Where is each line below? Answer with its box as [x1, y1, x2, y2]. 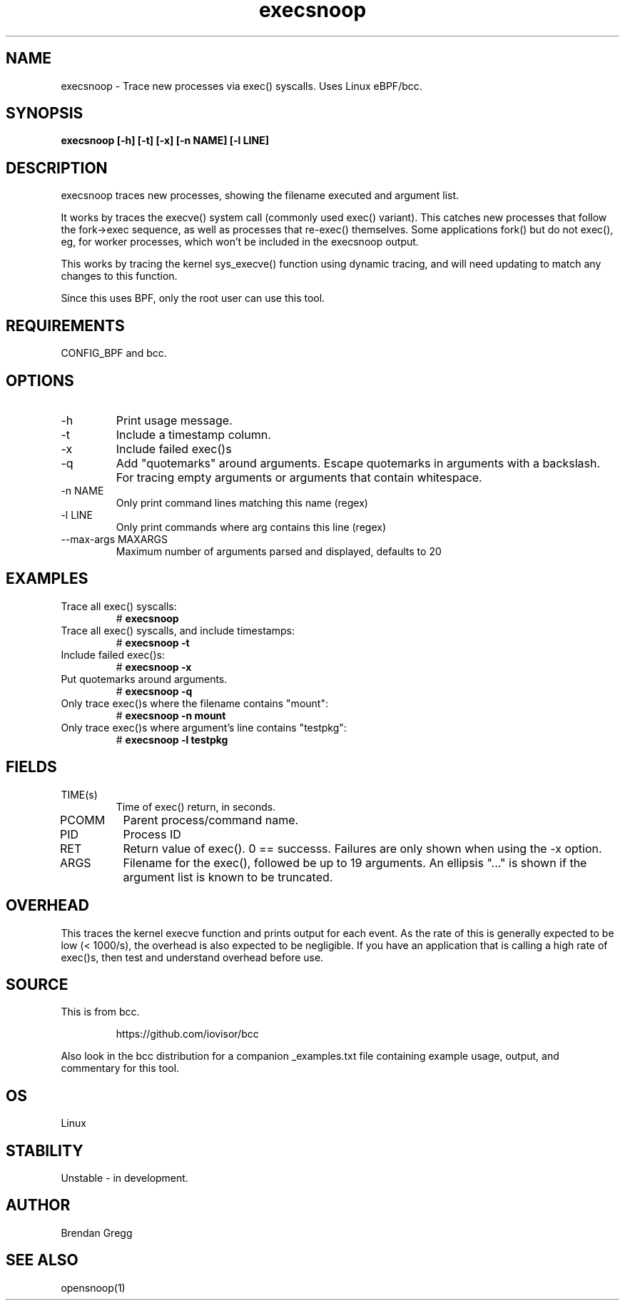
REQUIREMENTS [6, 316, 125, 335]
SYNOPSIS [6, 104, 83, 123]
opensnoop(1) [61, 1281, 126, 1294]
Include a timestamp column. [116, 427, 271, 442]
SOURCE [6, 975, 68, 993]
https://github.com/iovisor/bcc [116, 1028, 259, 1041]
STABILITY [6, 1141, 83, 1160]
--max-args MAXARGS [61, 532, 168, 545]
